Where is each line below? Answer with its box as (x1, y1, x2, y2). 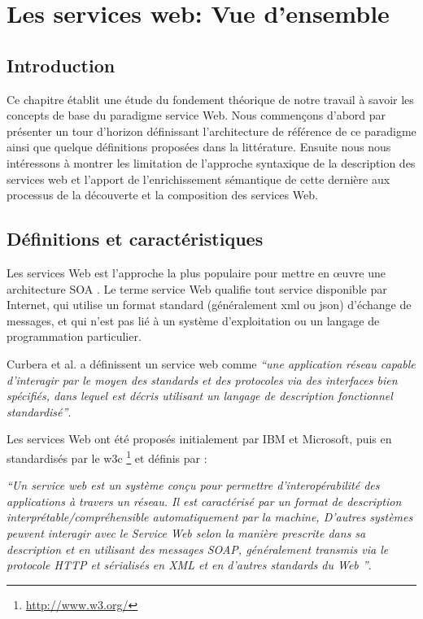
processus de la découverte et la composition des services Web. (7, 186, 318, 203)
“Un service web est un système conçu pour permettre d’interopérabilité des (7, 477, 380, 494)
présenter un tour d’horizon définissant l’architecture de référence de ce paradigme (7, 122, 416, 139)
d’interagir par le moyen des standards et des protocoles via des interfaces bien (7, 371, 398, 388)
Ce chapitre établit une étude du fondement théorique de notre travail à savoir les (7, 90, 414, 107)
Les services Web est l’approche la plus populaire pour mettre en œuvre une (7, 264, 386, 281)
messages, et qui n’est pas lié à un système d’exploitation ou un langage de (7, 312, 380, 329)
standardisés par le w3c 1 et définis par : (7, 447, 207, 466)
